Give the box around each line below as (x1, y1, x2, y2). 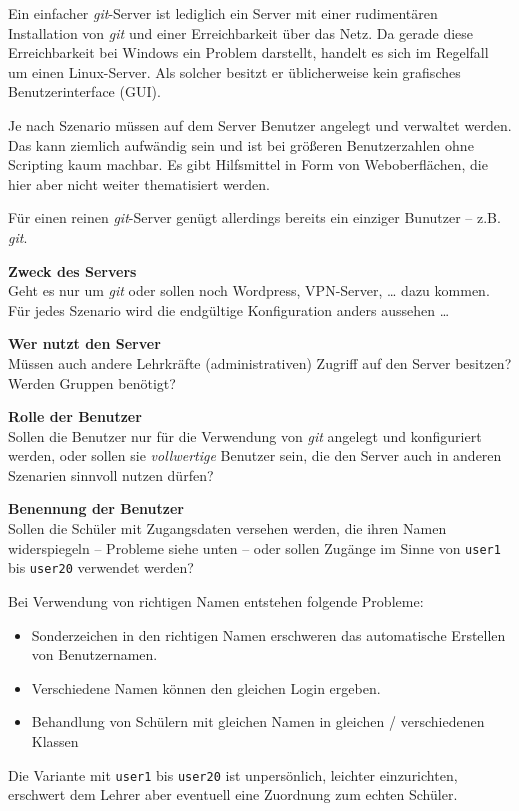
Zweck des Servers (8, 260, 137, 281)
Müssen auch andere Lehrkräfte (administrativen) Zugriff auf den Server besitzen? (8, 352, 512, 373)
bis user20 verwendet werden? (8, 557, 194, 578)
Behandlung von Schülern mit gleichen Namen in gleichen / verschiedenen (31, 711, 485, 732)
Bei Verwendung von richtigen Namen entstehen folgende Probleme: (8, 590, 424, 611)
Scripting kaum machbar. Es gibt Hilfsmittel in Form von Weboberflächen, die (8, 154, 488, 175)
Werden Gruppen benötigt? (8, 372, 176, 393)
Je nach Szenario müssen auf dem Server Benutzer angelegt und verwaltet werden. (8, 114, 512, 135)
